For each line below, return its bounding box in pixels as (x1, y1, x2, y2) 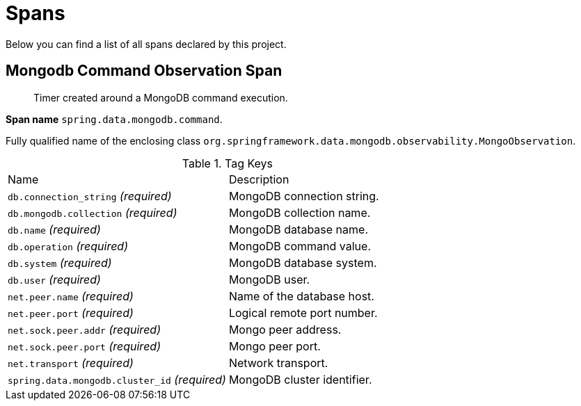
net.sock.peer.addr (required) (8, 322, 161, 336)
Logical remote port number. (228, 305, 378, 320)
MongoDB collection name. (228, 205, 371, 220)
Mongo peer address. (228, 322, 342, 336)
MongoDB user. (228, 272, 310, 286)
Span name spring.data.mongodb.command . (6, 113, 223, 125)
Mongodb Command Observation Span (6, 62, 282, 80)
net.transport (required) (8, 355, 134, 370)
